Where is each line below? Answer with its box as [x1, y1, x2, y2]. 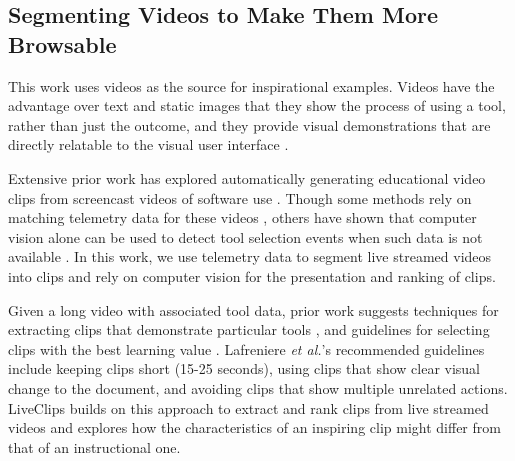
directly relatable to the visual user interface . [8, 134, 289, 155]
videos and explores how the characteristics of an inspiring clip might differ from [8, 417, 501, 438]
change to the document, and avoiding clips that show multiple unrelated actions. [8, 377, 508, 398]
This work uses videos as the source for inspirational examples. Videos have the [8, 75, 495, 96]
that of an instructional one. [8, 436, 181, 457]
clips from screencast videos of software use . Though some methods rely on [8, 187, 472, 208]
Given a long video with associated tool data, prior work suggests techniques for [8, 299, 499, 320]
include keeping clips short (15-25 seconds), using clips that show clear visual [8, 358, 481, 379]
